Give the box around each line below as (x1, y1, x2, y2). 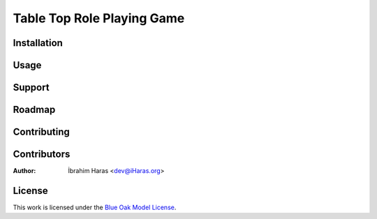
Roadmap (13, 104, 56, 116)
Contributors (13, 149, 71, 160)
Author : (13, 167, 36, 175)
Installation (13, 37, 63, 49)
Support (13, 82, 50, 93)
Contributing (13, 126, 70, 138)
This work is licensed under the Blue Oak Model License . (13, 203, 177, 212)
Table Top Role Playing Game (13, 10, 185, 26)
